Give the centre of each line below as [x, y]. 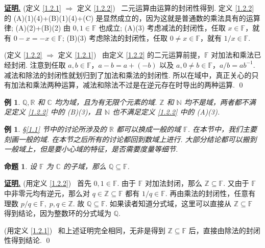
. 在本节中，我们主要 [222, 129]
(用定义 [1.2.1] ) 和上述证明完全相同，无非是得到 [85, 230]
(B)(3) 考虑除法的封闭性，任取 [117, 37]
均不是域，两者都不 [216, 102]
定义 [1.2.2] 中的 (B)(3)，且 [56, 112]
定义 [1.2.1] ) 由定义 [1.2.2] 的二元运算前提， [131, 55]
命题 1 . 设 [20, 166]
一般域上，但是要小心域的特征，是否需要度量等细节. [91, 149]
